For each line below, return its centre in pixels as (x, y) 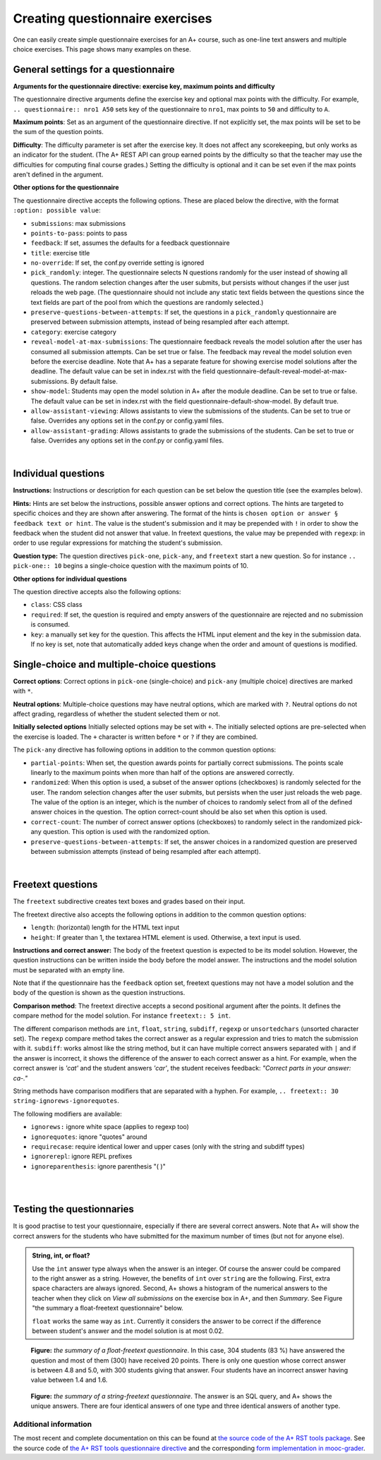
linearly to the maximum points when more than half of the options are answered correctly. (162, 772)
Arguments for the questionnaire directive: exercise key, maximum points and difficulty (144, 86)
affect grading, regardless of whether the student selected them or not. (116, 713)
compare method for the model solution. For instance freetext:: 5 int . (122, 1015)
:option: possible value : (57, 210)
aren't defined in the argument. (58, 174)
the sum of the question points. (58, 132)
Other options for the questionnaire (66, 188)
